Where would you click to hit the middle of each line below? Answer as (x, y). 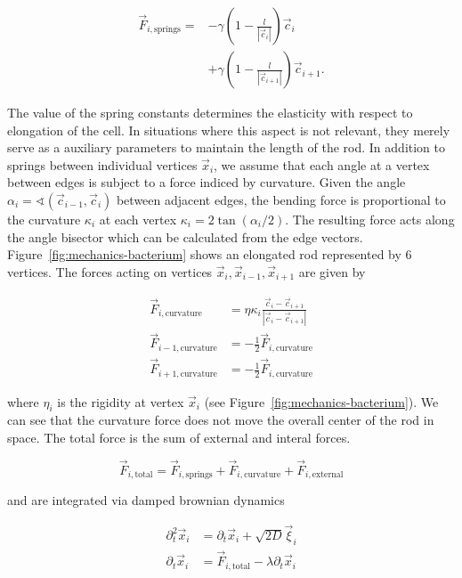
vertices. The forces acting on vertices (110, 271)
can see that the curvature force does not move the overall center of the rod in (221, 420)
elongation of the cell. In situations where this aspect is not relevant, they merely (229, 130)
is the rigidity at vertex (121, 401)
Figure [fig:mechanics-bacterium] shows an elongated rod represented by (204, 254)
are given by (332, 271)
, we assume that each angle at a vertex (322, 164)
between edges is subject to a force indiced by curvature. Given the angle (207, 182)
